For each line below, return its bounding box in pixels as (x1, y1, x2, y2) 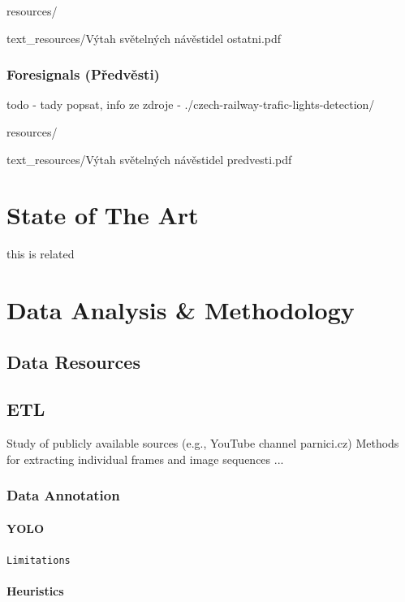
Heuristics (6, 583, 64, 600)
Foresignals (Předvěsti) (6, 64, 160, 84)
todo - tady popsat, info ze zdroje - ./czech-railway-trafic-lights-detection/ (6, 96, 375, 113)
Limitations (6, 555, 71, 567)
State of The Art (6, 198, 199, 232)
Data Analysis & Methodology (6, 293, 355, 327)
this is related (6, 245, 75, 262)
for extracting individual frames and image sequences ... (6, 450, 284, 467)
